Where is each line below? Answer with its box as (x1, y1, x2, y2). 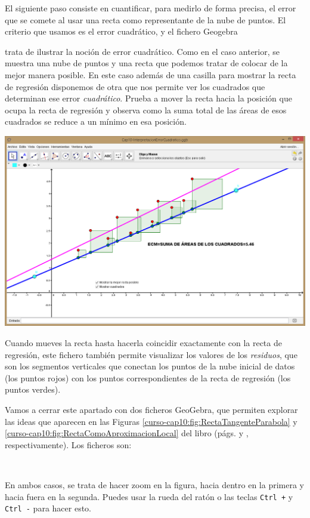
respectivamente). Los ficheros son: (5, 438, 132, 451)
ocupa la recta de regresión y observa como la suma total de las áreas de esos (5, 103, 287, 116)
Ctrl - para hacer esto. (5, 502, 91, 514)
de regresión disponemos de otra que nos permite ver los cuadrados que (5, 80, 265, 92)
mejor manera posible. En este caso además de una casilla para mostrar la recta (5, 68, 296, 81)
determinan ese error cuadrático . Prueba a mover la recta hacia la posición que (5, 92, 292, 104)
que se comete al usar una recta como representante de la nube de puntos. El (5, 13, 286, 26)
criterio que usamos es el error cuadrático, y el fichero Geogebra (5, 25, 238, 38)
